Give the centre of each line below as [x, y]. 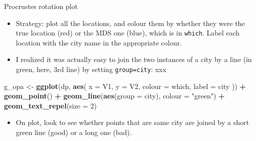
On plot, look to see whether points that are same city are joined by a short [132, 122]
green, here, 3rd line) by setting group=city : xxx [91, 69]
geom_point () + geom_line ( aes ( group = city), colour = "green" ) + [114, 96]
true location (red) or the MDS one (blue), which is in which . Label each [128, 33]
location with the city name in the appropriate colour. [99, 42]
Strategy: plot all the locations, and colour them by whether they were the [130, 23]
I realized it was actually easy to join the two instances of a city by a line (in [134, 59]
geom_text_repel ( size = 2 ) [50, 105]
